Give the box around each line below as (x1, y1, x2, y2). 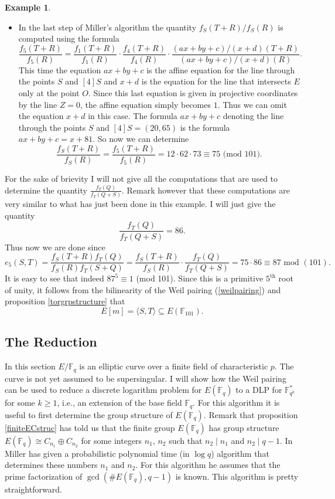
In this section (5, 360, 56, 372)
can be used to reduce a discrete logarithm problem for (5, 383, 202, 396)
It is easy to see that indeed (5, 272, 104, 284)
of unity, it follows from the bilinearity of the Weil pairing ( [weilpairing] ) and (5, 283, 281, 296)
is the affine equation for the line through (146, 63, 295, 76)
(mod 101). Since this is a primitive (136, 272, 264, 284)
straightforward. (5, 483, 62, 495)
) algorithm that (211, 447, 269, 459)
